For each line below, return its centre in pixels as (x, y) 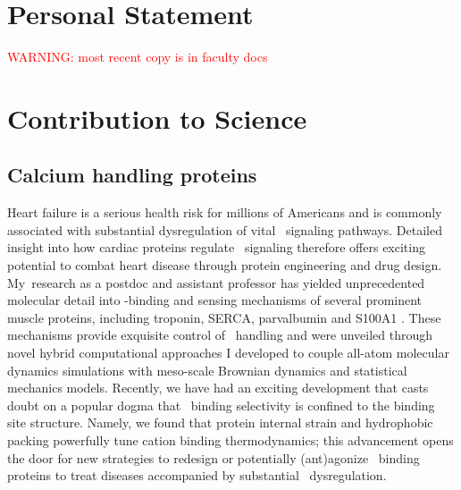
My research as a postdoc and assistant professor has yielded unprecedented (216, 282)
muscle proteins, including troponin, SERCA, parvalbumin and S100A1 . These (224, 317)
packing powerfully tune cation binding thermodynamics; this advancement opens (230, 440)
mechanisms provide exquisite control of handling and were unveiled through (220, 335)
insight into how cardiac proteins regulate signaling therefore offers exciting (216, 247)
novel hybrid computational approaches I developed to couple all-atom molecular (228, 353)
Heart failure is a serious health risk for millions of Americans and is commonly (225, 212)
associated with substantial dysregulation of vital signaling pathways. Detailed (225, 229)
